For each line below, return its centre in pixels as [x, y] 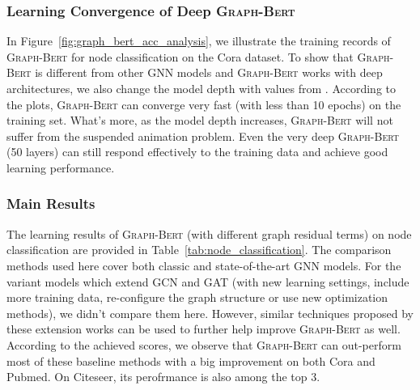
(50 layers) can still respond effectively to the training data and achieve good [197, 152]
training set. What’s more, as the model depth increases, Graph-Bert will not [200, 120]
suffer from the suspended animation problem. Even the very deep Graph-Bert [203, 136]
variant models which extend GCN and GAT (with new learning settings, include [208, 281]
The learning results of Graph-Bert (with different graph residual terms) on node [209, 233]
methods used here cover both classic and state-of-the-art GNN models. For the [204, 265]
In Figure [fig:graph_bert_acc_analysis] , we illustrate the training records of [199, 41]
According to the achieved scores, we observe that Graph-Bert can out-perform [204, 344]
